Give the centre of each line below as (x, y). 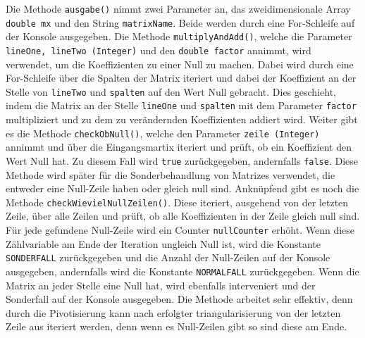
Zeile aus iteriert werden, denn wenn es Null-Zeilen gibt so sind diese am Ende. (177, 326)
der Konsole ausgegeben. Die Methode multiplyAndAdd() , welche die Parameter (179, 36)
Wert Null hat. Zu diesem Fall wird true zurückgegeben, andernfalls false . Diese (182, 160)
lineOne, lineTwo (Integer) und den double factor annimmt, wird (159, 50)
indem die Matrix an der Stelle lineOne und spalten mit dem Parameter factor (181, 105)
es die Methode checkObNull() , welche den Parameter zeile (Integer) (163, 133)
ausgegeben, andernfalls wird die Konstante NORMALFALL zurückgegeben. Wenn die (182, 271)
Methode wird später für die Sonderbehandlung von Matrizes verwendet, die (171, 174)
